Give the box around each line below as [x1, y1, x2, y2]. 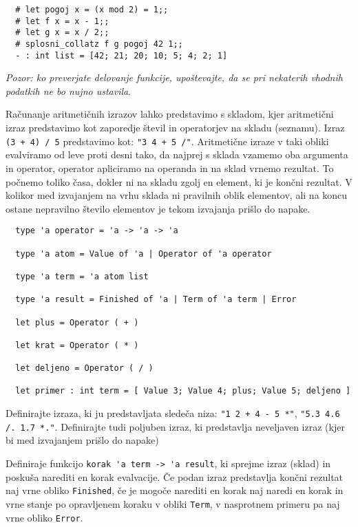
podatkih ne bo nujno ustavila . [6, 83, 131, 98]
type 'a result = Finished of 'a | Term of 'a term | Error [15, 294, 297, 305]
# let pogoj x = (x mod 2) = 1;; [15, 5, 169, 14]
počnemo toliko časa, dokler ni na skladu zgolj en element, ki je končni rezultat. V [6, 174, 352, 189]
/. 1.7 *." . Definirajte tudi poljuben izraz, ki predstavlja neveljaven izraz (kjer [6, 419, 345, 433]
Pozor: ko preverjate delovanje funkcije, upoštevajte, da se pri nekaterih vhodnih [6, 70, 343, 85]
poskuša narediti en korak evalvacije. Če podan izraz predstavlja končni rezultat [6, 469, 344, 484]
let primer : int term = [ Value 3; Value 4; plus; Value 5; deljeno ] [15, 386, 351, 396]
